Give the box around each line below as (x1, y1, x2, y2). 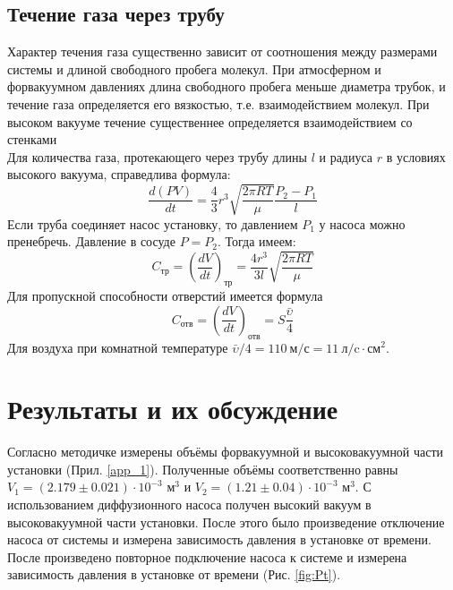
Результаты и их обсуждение (7, 390, 338, 427)
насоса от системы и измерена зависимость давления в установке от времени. (7, 530, 432, 549)
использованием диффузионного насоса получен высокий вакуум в (7, 495, 372, 513)
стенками (7, 130, 57, 149)
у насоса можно (319, 214, 406, 233)
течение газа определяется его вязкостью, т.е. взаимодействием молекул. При (7, 94, 430, 113)
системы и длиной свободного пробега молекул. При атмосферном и (7, 59, 381, 78)
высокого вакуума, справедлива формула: (7, 165, 231, 184)
